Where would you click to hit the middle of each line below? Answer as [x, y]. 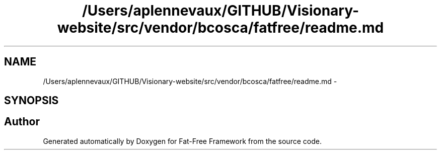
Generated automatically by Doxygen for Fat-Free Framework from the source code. [182, 141]
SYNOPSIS [31, 101]
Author [22, 122]
